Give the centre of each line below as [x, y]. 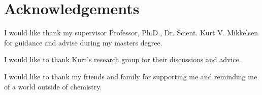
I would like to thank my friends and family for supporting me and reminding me [131, 76]
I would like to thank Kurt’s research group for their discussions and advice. [123, 59]
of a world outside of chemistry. [53, 86]
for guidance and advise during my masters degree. [83, 42]
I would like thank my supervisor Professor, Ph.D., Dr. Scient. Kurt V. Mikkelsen [131, 33]
